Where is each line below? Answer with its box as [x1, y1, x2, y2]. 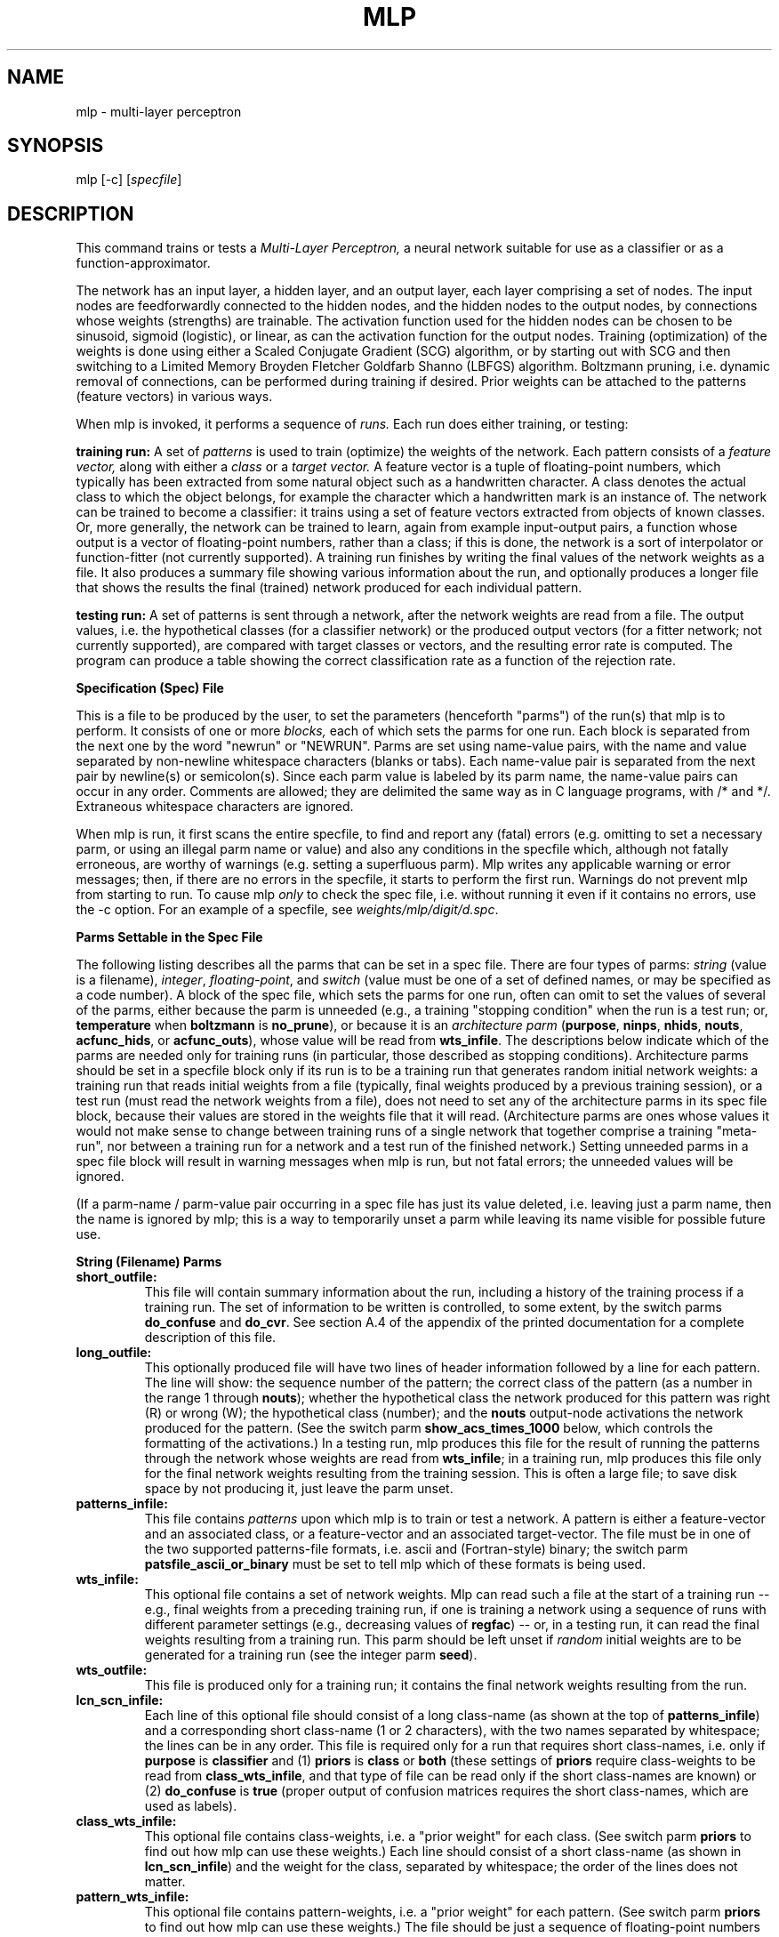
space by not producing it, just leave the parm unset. [144, 1481, 454, 1497]
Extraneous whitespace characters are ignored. [76, 799, 354, 815]
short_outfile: [76, 1269, 157, 1285]
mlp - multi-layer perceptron [76, 103, 242, 119]
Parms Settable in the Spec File [76, 929, 263, 945]
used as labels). [144, 1798, 237, 1814]
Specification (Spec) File [76, 680, 224, 696]
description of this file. [144, 1330, 277, 1346]
